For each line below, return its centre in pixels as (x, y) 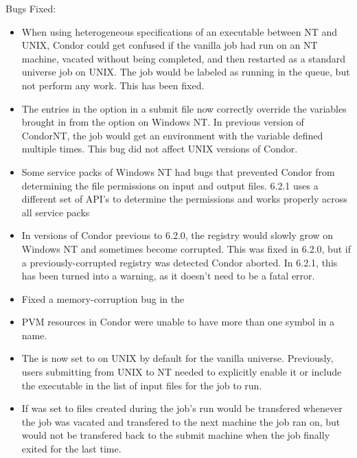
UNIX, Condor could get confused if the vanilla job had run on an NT (170, 45)
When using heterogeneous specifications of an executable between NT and (180, 31)
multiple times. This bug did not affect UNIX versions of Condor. (160, 149)
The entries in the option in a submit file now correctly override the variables (184, 108)
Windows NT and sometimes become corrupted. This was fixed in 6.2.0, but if (186, 248)
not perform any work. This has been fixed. (113, 85)
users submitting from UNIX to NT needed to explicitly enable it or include (182, 372)
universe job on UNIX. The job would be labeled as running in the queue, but (186, 72)
